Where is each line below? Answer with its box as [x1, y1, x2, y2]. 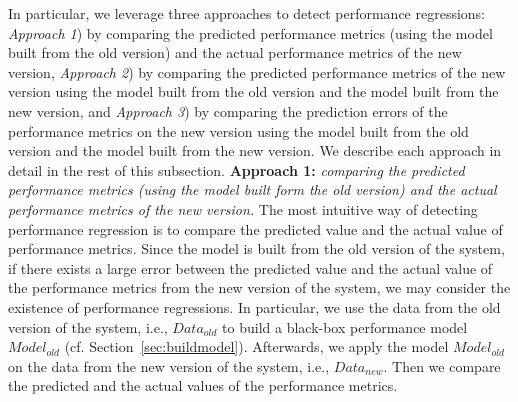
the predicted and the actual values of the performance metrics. [8, 375, 398, 396]
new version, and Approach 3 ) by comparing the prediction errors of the [8, 100, 448, 121]
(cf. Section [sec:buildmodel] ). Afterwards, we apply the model [64, 336, 449, 357]
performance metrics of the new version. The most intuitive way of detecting [8, 198, 478, 219]
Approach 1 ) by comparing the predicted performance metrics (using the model [8, 22, 493, 43]
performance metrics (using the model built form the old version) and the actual [8, 179, 497, 200]
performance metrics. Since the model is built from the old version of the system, [8, 238, 505, 259]
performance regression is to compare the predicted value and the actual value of [8, 218, 503, 239]
